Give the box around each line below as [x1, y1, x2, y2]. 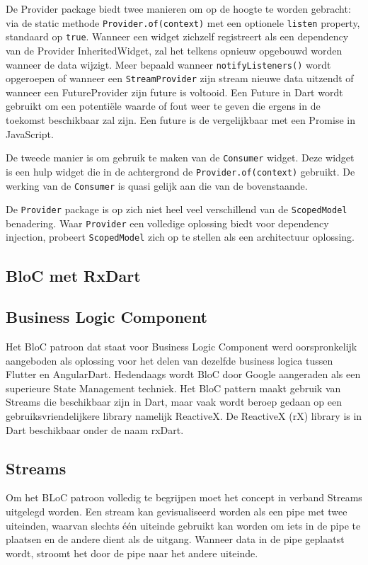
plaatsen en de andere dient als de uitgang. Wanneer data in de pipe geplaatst [6, 532, 345, 547]
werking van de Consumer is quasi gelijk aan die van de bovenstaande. [6, 178, 308, 193]
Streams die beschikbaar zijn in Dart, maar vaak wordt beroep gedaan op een [6, 394, 343, 409]
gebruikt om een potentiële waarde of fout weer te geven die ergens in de [6, 98, 321, 113]
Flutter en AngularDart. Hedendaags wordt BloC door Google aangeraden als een [6, 367, 361, 382]
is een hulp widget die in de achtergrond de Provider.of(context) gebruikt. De [6, 164, 355, 178]
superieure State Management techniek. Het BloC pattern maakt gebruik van [6, 380, 341, 395]
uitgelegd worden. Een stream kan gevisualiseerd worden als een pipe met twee [6, 504, 347, 519]
